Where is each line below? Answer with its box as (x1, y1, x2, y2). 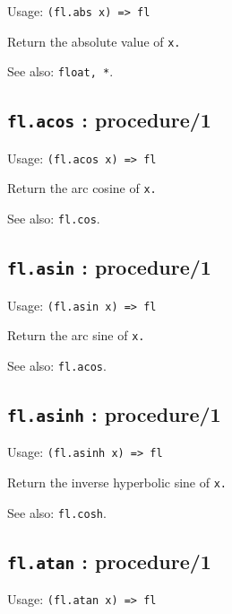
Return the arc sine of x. (7, 326, 145, 345)
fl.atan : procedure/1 (7, 547, 211, 575)
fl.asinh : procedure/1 (7, 399, 221, 427)
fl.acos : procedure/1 (7, 106, 211, 134)
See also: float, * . (7, 62, 114, 81)
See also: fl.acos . (7, 355, 107, 374)
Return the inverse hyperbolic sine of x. (7, 472, 228, 491)
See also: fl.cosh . (7, 503, 107, 522)
